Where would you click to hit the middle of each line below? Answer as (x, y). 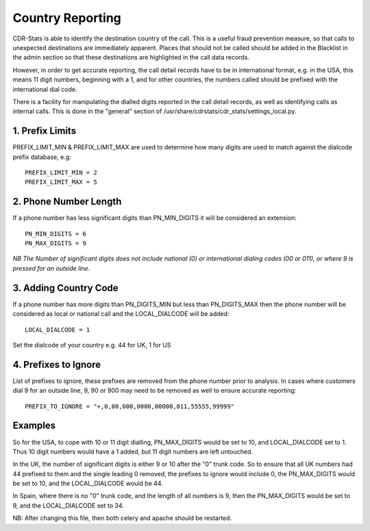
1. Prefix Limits (45, 131)
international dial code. (45, 89)
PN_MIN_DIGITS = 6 (56, 234)
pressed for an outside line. (51, 268)
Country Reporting (67, 18)
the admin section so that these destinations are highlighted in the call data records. (131, 58)
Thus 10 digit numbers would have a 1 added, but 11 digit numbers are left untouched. (133, 452)
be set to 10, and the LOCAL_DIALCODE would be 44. (88, 484)
